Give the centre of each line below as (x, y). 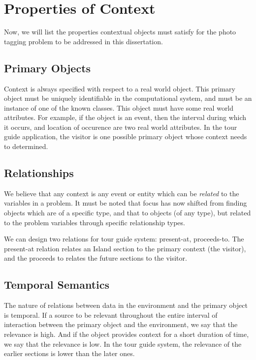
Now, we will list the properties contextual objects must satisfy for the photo (120, 32)
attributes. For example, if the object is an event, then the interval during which (125, 117)
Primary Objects (48, 68)
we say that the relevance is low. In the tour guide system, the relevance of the (123, 344)
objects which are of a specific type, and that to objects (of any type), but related (128, 213)
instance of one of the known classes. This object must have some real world (119, 107)
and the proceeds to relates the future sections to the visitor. (96, 258)
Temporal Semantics (57, 285)
